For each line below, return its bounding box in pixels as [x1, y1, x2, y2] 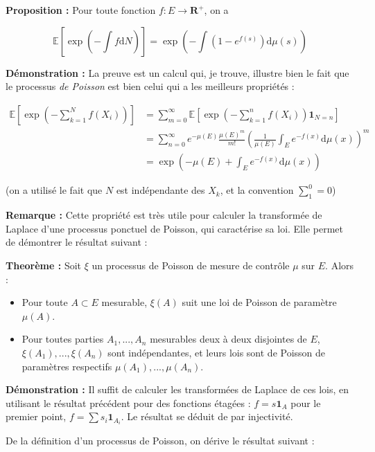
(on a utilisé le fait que [6, 183, 103, 197]
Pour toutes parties [21, 332, 104, 346]
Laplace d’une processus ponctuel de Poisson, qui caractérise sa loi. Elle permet [6, 221, 343, 235]
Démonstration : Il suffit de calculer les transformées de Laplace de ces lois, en [6, 382, 349, 397]
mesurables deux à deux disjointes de [150, 332, 307, 346]
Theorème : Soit [6, 257, 82, 272]
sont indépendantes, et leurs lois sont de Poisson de [107, 345, 326, 359]
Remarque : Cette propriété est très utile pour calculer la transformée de [6, 208, 322, 222]
